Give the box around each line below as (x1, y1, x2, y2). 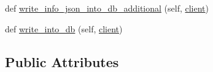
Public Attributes (5, 52, 119, 71)
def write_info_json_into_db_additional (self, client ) (5, 2, 209, 14)
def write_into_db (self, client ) (5, 22, 123, 35)
